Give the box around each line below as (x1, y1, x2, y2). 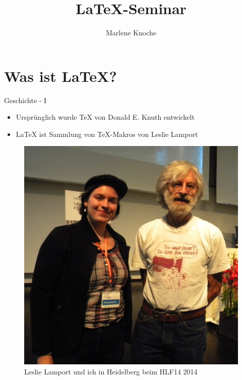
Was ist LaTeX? (4, 65, 117, 86)
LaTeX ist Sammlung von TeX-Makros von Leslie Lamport (16, 128, 198, 139)
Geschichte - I (4, 94, 47, 105)
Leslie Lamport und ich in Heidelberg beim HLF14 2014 (24, 366, 198, 377)
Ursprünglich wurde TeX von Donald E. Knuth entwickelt (16, 112, 195, 122)
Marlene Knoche (106, 27, 156, 38)
